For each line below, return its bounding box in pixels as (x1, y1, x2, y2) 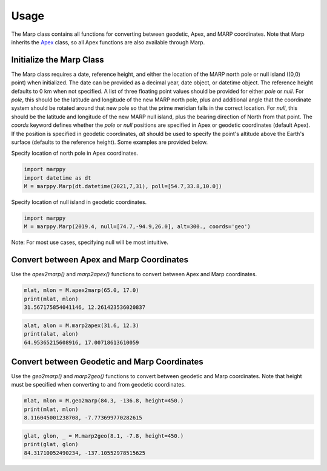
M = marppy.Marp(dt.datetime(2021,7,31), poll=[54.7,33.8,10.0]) (24, 183, 222, 190)
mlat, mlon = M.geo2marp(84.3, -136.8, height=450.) (24, 398, 184, 404)
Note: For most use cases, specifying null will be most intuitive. (11, 239, 169, 246)
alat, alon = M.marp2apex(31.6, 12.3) (24, 322, 139, 329)
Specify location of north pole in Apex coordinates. (11, 149, 139, 157)
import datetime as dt (24, 174, 91, 181)
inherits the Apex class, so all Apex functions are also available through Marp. (11, 38, 205, 46)
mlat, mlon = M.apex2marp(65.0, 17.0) (24, 287, 139, 294)
